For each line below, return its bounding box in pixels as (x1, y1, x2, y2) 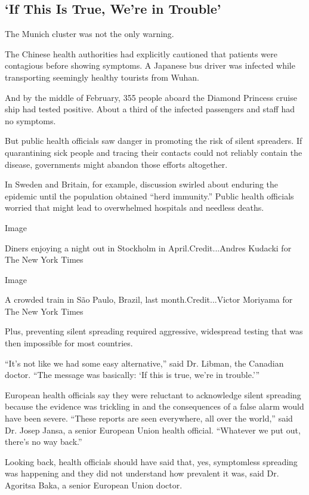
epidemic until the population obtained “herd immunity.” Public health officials (5, 189, 294, 202)
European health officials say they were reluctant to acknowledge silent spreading (5, 388, 301, 401)
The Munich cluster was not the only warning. (5, 27, 174, 40)
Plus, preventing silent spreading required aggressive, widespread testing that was (5, 325, 303, 337)
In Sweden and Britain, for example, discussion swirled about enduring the (5, 178, 279, 190)
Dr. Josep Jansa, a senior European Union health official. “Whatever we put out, (5, 423, 301, 436)
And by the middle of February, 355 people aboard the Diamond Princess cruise (5, 91, 297, 103)
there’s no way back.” (5, 435, 82, 448)
